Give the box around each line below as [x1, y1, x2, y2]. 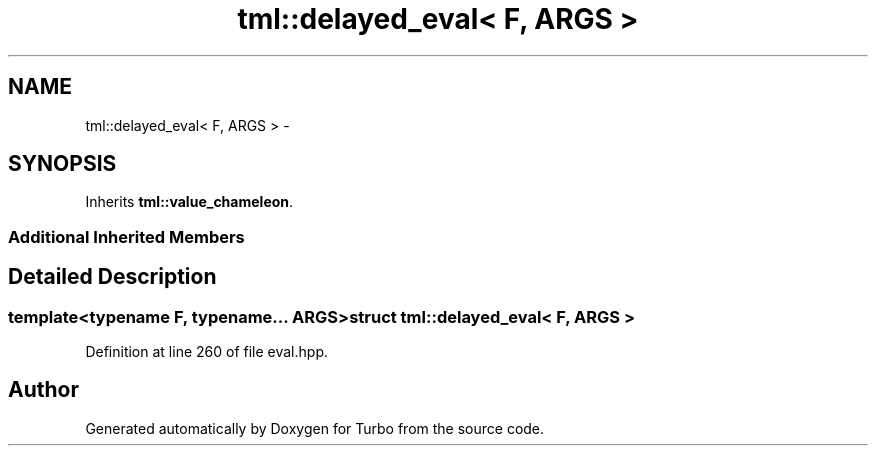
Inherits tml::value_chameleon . [85, 193, 294, 211]
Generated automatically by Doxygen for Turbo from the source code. [85, 419, 545, 437]
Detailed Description [8, 264, 217, 290]
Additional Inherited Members [8, 226, 245, 247]
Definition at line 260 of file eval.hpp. [85, 343, 328, 361]
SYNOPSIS [8, 151, 117, 177]
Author [8, 377, 79, 403]
